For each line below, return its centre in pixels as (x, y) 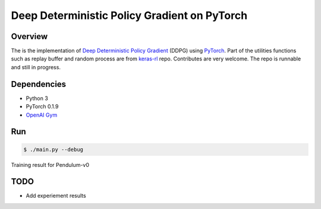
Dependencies (39, 84)
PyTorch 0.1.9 (42, 107)
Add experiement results (56, 196)
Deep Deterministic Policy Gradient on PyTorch (129, 15)
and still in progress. (36, 67)
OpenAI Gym (42, 115)
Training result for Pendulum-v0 (50, 165)
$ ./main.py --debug (53, 149)
